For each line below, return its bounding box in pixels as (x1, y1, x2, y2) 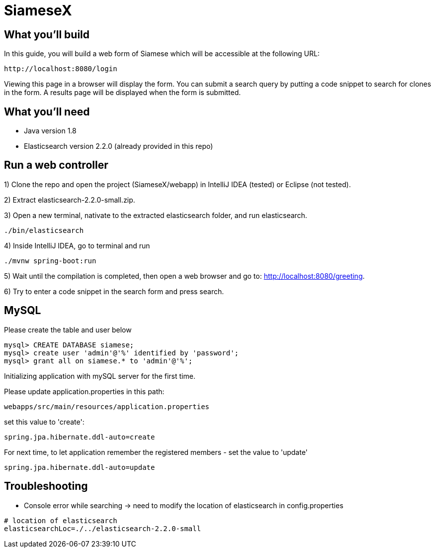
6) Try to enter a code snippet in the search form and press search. (4, 287, 224, 296)
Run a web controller (4, 159, 108, 172)
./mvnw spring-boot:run (4, 256, 96, 265)
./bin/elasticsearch (4, 226, 84, 234)
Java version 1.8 (24, 126, 77, 135)
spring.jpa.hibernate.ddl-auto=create (4, 433, 155, 441)
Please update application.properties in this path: (4, 387, 165, 396)
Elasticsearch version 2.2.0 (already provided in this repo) (24, 142, 213, 151)
